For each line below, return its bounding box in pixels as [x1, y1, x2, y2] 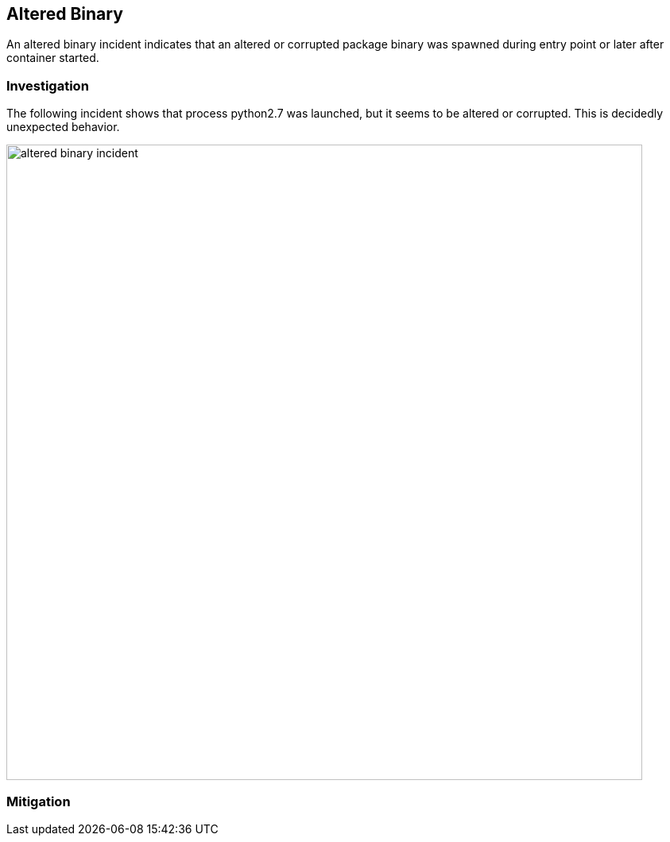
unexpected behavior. [6, 120, 120, 134]
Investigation [6, 77, 89, 94]
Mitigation [6, 793, 71, 809]
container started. [6, 51, 99, 65]
